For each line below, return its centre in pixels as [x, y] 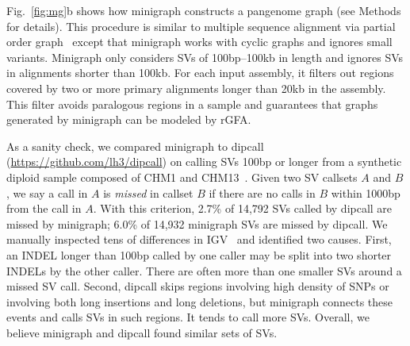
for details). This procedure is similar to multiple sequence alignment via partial [201, 26]
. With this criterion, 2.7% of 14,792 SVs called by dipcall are [243, 208]
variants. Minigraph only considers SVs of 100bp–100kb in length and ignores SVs [205, 57]
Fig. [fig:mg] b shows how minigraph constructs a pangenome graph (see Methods [204, 10]
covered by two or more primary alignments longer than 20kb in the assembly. [196, 88]
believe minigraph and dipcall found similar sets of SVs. [142, 332]
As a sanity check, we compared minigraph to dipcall [135, 146]
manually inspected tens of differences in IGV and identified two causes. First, [199, 239]
